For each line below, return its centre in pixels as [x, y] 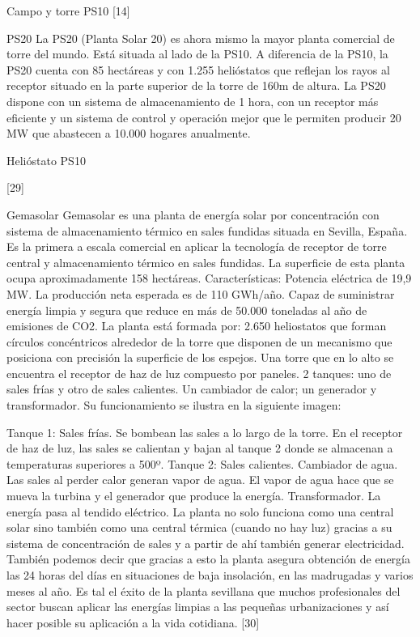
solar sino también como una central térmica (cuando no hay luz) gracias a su [199, 527]
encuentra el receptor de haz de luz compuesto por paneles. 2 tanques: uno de [199, 373]
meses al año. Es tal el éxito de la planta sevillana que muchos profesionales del [204, 590]
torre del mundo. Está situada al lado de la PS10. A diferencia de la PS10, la [197, 54]
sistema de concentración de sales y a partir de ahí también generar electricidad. [206, 543]
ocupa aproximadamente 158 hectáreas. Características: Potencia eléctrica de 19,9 [209, 278]
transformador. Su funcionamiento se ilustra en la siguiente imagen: [174, 405]
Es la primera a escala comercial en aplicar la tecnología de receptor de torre [197, 246]
